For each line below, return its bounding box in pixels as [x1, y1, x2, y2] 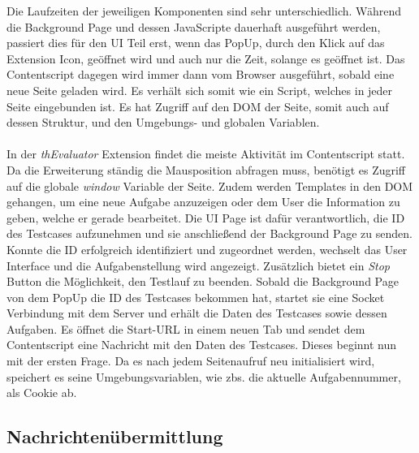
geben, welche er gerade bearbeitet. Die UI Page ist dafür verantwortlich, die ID [6, 209, 405, 226]
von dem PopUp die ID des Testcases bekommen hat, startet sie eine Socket [6, 288, 385, 305]
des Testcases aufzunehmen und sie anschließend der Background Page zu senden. [6, 225, 413, 242]
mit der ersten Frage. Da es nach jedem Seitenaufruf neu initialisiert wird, [6, 352, 375, 369]
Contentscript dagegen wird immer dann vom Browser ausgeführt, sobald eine [6, 66, 395, 83]
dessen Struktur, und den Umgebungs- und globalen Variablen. [6, 114, 320, 131]
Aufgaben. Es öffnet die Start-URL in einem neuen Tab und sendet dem [6, 320, 365, 337]
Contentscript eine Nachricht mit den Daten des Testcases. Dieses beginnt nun [6, 336, 397, 353]
